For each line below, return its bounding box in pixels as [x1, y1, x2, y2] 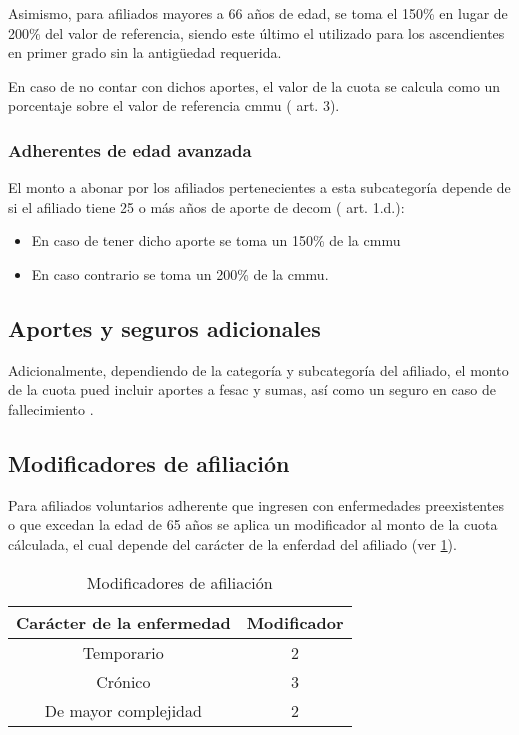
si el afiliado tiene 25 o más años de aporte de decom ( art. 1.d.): [8, 196, 405, 217]
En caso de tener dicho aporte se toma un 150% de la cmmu [31, 230, 401, 251]
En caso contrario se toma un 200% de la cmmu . [31, 263, 329, 284]
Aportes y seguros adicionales [8, 312, 321, 343]
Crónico [96, 669, 151, 693]
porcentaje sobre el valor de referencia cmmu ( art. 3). [8, 95, 340, 116]
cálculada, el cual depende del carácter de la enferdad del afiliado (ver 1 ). [8, 533, 457, 554]
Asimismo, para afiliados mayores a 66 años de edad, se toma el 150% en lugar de [8, 3, 508, 23]
